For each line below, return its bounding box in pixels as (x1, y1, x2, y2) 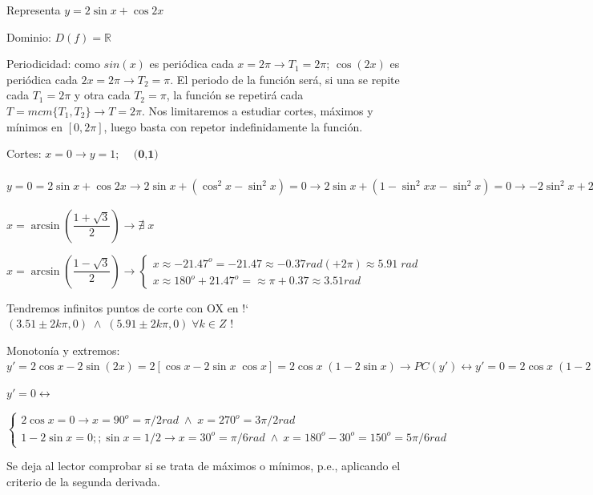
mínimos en (6, 118, 63, 135)
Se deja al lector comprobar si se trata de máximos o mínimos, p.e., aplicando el (6, 457, 401, 474)
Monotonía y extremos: (6, 341, 120, 358)
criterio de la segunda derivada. (6, 473, 160, 489)
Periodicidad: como (6, 55, 100, 72)
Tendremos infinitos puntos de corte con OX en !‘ (6, 299, 249, 316)
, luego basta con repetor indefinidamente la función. (103, 118, 363, 135)
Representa (6, 2, 61, 18)
